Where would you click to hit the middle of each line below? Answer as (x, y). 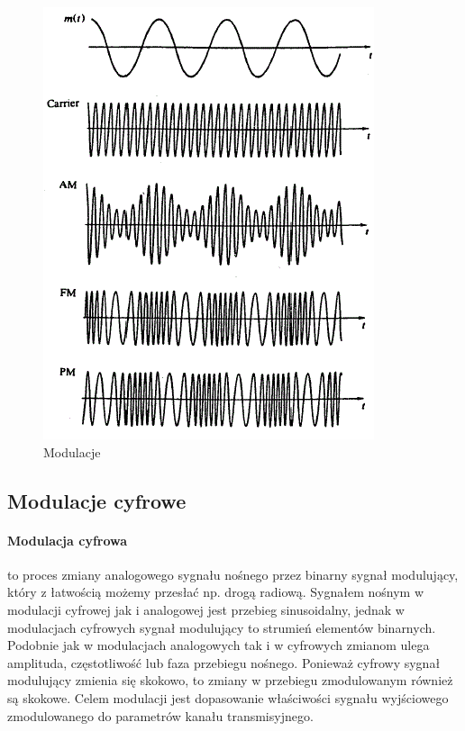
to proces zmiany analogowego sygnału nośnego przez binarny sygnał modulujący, (233, 574)
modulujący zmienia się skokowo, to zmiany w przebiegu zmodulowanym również (230, 680)
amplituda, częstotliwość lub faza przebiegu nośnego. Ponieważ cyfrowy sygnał (224, 662)
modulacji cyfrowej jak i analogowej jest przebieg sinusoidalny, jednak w (206, 609)
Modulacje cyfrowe (97, 500)
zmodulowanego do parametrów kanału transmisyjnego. (160, 715)
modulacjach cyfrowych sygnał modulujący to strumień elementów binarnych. (222, 627)
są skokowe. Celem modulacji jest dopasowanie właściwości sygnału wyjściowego (228, 697)
